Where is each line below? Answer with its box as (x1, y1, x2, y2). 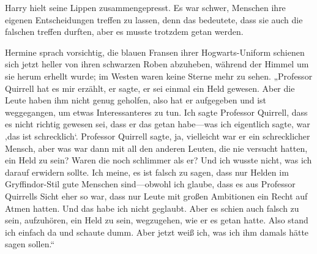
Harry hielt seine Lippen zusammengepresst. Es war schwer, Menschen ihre (5, 1, 286, 13)
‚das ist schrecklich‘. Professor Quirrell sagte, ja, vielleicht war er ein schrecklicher (5, 129, 310, 142)
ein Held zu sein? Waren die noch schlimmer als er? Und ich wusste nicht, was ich (5, 154, 312, 166)
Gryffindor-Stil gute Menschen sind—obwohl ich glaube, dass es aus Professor (5, 177, 296, 190)
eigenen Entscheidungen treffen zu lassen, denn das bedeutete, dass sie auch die (5, 13, 303, 26)
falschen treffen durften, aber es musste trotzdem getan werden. (5, 25, 244, 38)
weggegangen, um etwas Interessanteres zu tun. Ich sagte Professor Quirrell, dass (5, 105, 308, 118)
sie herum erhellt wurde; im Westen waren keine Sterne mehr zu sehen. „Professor (5, 69, 313, 82)
